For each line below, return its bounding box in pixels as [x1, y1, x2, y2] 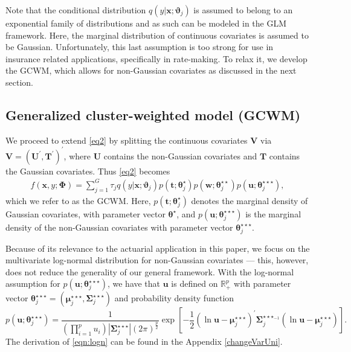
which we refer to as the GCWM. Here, [5, 194, 151, 206]
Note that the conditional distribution [5, 4, 146, 16]
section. [5, 75, 33, 88]
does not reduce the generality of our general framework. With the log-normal [5, 265, 294, 278]
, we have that [107, 277, 161, 290]
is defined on [171, 277, 218, 290]
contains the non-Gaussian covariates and [103, 149, 257, 162]
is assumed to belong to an [193, 4, 293, 16]
